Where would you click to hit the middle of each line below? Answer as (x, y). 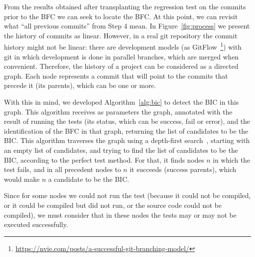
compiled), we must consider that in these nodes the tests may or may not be (120, 214)
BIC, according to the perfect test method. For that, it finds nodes (104, 159)
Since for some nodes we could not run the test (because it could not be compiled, (127, 195)
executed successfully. (36, 224)
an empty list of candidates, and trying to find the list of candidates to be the (121, 150)
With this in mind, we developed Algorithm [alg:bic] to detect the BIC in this (121, 102)
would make (22, 179)
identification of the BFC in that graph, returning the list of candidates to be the (126, 130)
